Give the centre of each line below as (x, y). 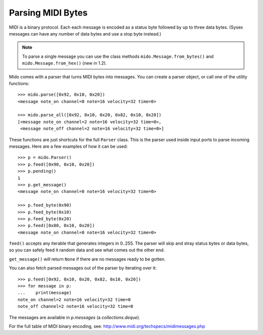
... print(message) (45, 293)
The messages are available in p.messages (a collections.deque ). (75, 317)
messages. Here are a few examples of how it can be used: (68, 146)
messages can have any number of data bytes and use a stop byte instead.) (85, 34)
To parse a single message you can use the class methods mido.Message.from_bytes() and (118, 56)
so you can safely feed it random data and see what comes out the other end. (87, 250)
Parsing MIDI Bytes (48, 13)
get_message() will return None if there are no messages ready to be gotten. (87, 259)
